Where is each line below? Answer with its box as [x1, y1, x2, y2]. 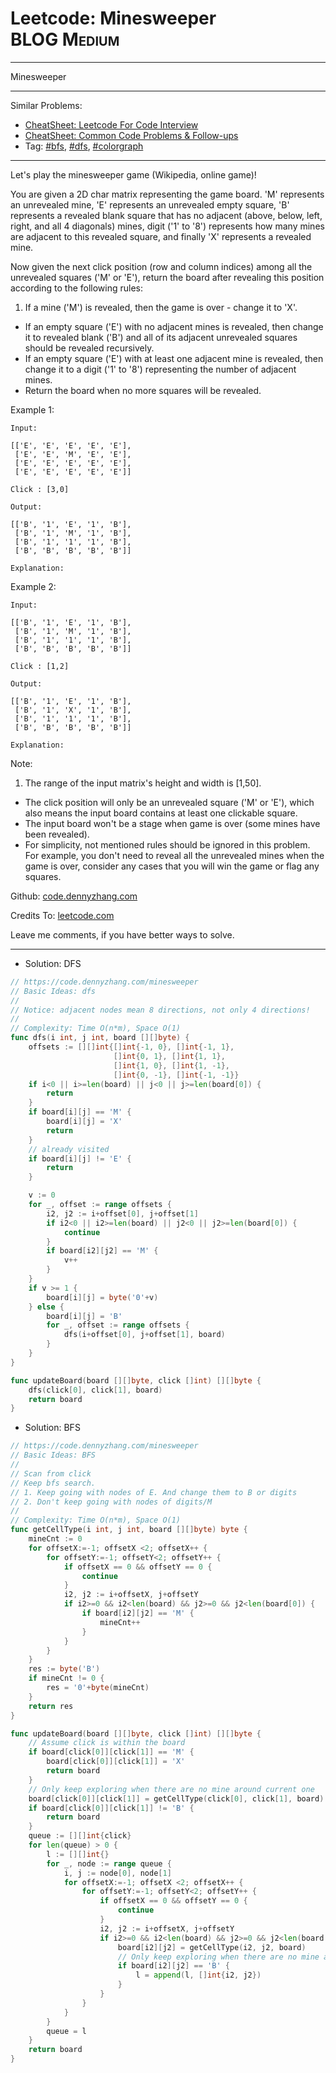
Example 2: [10, 580, 57, 592]
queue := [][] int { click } [28, 1831, 132, 1841]
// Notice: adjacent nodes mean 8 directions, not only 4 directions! [10, 1005, 311, 1015]
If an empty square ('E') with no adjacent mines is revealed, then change [24, 320, 324, 332]
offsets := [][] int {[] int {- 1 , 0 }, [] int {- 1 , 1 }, [28, 1042, 235, 1052]
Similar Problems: [10, 99, 83, 111]
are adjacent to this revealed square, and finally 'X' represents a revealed [10, 230, 312, 242]
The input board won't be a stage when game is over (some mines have [24, 817, 321, 829]
